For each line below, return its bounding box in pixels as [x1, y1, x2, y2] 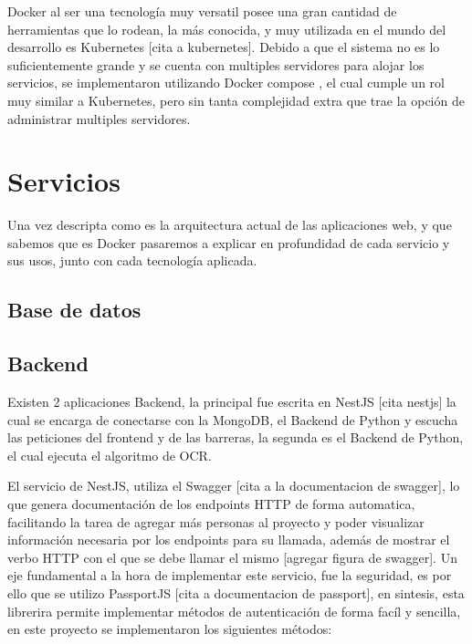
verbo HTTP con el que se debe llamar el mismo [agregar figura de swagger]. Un [7, 547, 457, 566]
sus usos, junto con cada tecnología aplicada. [7, 251, 257, 270]
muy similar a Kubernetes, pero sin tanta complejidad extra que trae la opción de [7, 90, 465, 109]
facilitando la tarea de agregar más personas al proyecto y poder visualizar [7, 512, 425, 531]
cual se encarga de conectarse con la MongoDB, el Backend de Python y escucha [7, 410, 458, 429]
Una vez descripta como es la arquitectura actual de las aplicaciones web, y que [7, 215, 452, 234]
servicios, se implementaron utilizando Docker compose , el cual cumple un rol [7, 73, 445, 92]
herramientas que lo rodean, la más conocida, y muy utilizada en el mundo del [7, 19, 446, 38]
